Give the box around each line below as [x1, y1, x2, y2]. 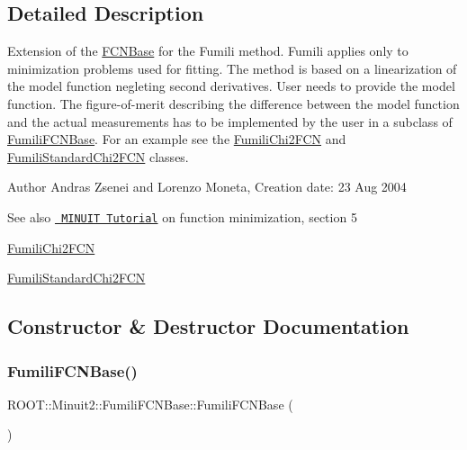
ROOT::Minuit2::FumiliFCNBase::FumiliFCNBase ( [7, 394, 293, 413]
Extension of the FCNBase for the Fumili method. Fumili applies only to [7, 41, 409, 60]
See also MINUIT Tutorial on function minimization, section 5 [7, 207, 357, 226]
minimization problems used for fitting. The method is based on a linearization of [7, 58, 457, 77]
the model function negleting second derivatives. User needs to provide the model [7, 76, 455, 95]
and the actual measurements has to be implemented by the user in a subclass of [7, 112, 453, 130]
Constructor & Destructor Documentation [7, 312, 409, 340]
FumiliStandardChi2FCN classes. [7, 147, 189, 166]
